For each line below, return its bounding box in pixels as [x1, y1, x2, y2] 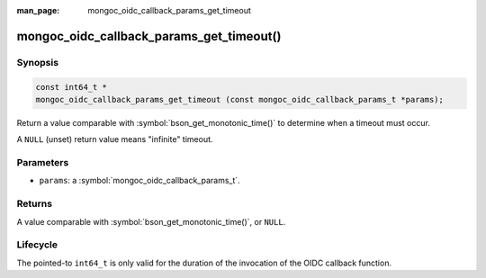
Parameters [16, 157, 69, 169]
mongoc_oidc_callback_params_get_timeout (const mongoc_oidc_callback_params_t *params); [35, 94, 445, 104]
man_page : [16, 5, 60, 15]
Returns [16, 198, 53, 211]
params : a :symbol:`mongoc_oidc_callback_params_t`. [39, 175, 240, 186]
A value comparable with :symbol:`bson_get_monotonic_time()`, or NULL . [16, 216, 286, 227]
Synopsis [16, 56, 58, 68]
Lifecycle [16, 238, 58, 251]
